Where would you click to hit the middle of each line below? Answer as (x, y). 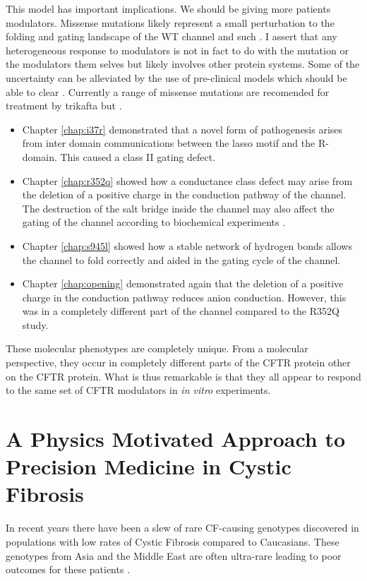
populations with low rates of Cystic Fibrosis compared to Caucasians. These (173, 541)
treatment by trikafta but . (64, 106)
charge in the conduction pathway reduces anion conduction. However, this (184, 297)
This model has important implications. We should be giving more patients (168, 8)
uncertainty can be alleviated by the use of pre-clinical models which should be (176, 77)
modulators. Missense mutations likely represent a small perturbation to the (170, 22)
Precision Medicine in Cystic (149, 466)
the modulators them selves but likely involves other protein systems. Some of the (183, 64)
